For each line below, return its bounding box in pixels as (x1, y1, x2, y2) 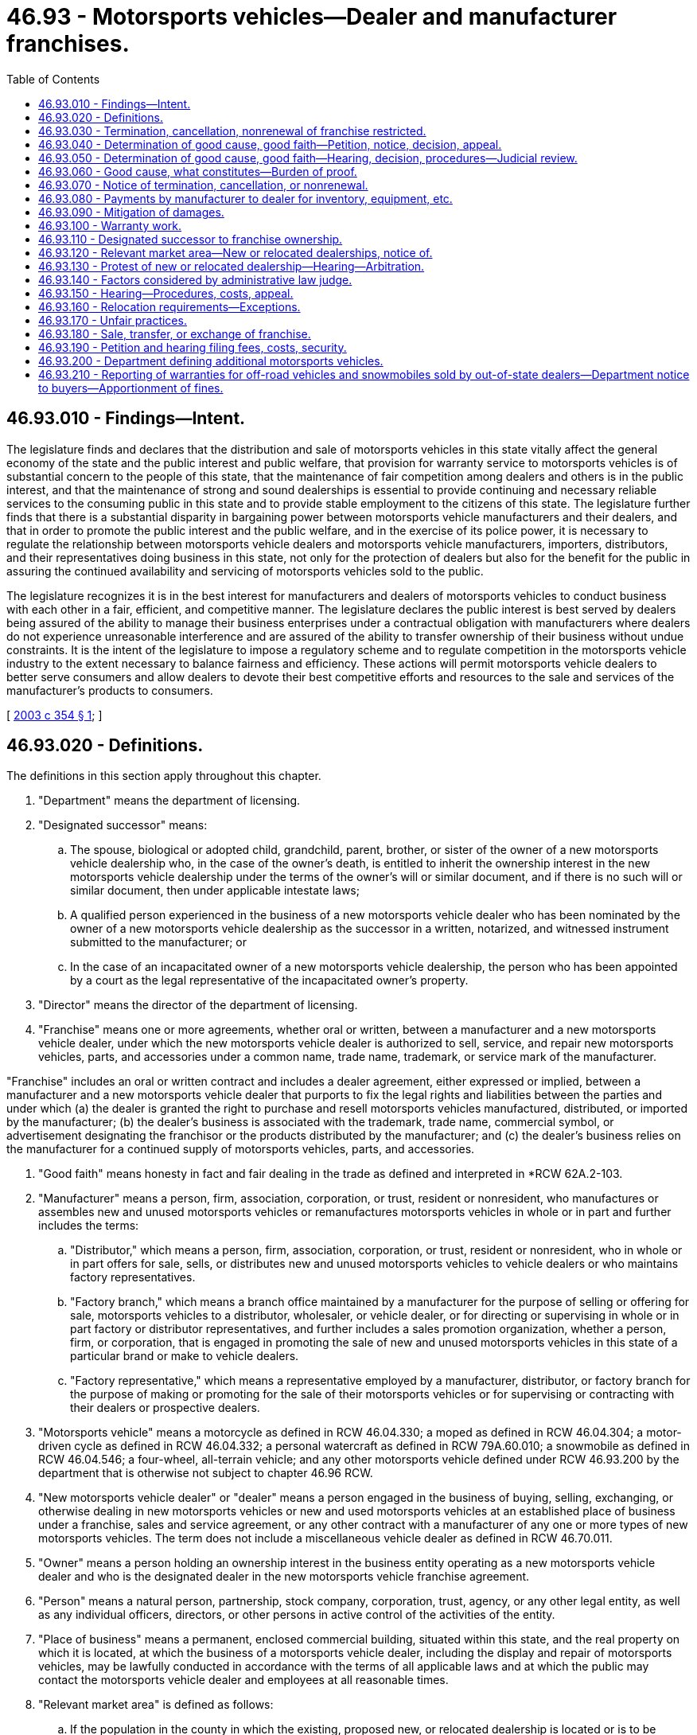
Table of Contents (6, 72, 100, 86)
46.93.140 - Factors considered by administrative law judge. (38, 272, 352, 287)
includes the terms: (38, 1218, 139, 1233)
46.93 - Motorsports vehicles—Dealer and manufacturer (6, 3, 617, 30)
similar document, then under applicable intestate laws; (70, 883, 360, 898)
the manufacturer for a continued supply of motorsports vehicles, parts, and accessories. (6, 1142, 475, 1156)
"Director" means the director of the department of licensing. (38, 998, 358, 1012)
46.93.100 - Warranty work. (38, 218, 182, 232)
